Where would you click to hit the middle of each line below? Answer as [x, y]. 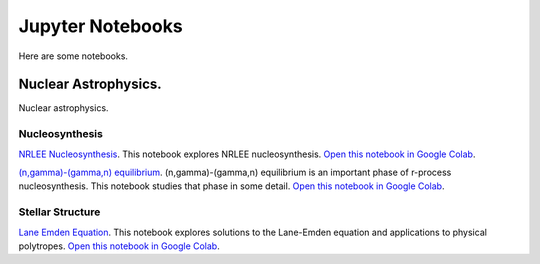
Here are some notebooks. [73, 56]
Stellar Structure [59, 212]
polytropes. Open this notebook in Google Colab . [119, 246]
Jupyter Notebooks [101, 26]
